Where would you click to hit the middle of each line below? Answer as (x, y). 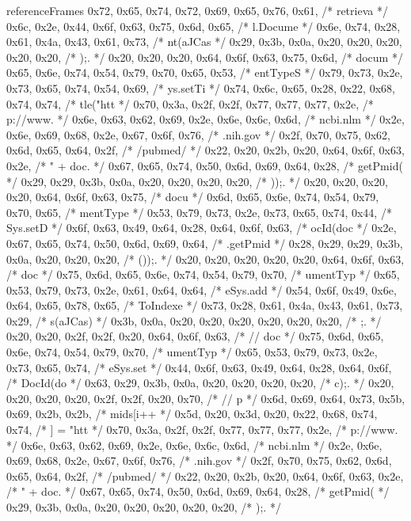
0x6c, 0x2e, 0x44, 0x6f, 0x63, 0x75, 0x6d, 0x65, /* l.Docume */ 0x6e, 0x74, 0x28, (204, 26)
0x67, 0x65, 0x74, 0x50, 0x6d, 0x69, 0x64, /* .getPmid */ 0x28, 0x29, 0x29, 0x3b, (205, 243)
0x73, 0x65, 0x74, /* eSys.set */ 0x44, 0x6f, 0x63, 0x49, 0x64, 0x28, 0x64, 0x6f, (199, 367)
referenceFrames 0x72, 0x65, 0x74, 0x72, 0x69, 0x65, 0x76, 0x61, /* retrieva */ (197, 10)
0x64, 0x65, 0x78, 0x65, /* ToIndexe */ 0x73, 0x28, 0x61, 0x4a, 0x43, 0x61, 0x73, (205, 305)
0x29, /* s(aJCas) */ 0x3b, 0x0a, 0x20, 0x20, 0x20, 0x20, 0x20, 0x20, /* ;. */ (194, 320)
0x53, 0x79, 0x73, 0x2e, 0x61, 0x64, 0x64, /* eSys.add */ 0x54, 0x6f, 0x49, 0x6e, (202, 289)
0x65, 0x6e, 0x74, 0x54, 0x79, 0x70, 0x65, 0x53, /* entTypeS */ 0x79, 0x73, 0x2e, (205, 72)
